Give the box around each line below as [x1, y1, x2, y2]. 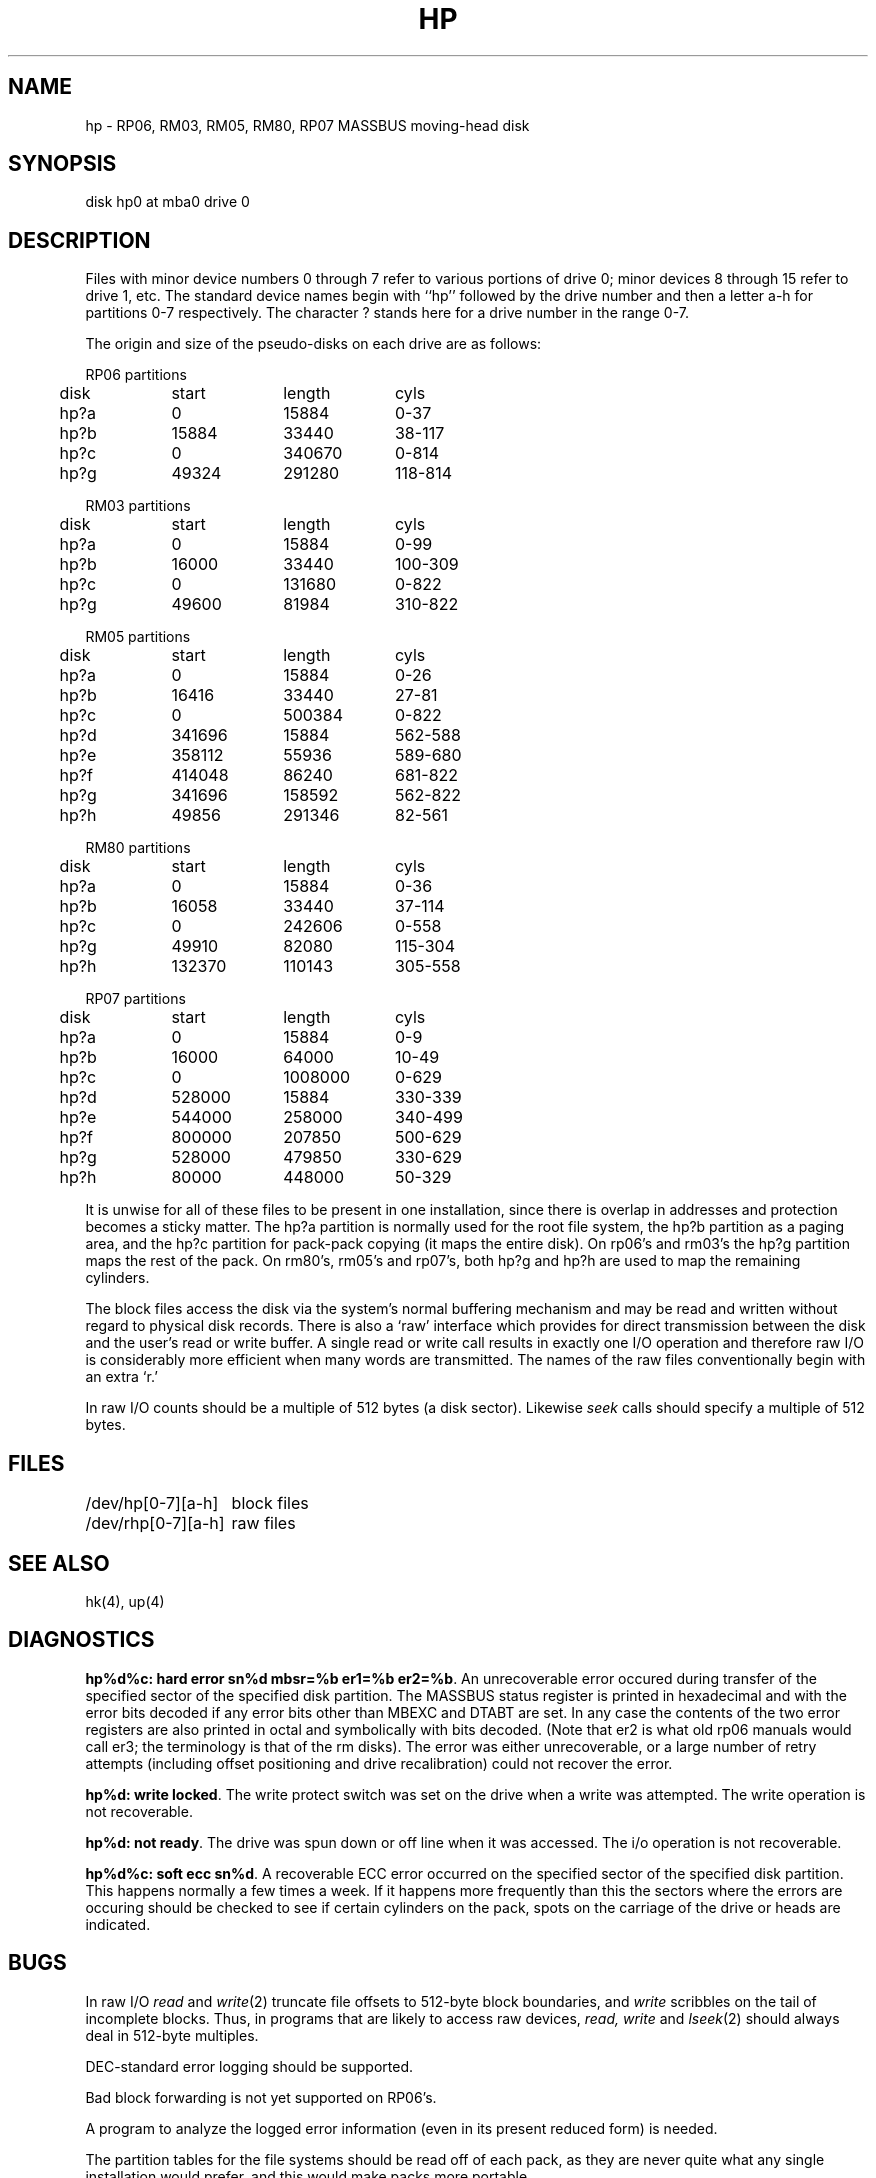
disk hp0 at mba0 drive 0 [85, 193, 250, 211]
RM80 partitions [85, 839, 191, 857]
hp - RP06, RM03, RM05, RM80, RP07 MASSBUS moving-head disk [85, 116, 530, 134]
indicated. [85, 1915, 151, 1933]
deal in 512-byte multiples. [85, 2026, 259, 2044]
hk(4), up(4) [85, 1592, 165, 1610]
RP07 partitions [85, 990, 186, 1008]
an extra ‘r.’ [85, 1368, 158, 1386]
